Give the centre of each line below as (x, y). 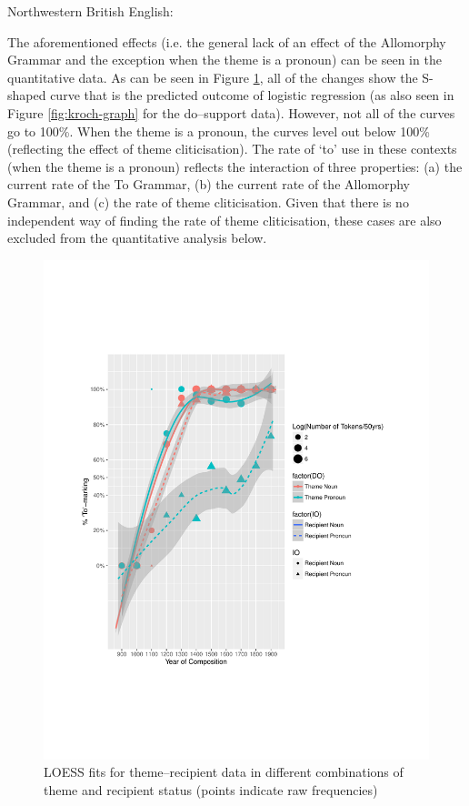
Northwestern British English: (90, 11)
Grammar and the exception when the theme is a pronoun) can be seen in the (225, 60)
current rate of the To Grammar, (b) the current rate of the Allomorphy (209, 184)
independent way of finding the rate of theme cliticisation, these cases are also (225, 220)
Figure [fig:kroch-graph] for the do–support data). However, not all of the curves (231, 112)
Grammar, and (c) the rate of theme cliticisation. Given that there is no (208, 201)
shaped (27, 95)
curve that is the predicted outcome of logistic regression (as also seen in (252, 95)
